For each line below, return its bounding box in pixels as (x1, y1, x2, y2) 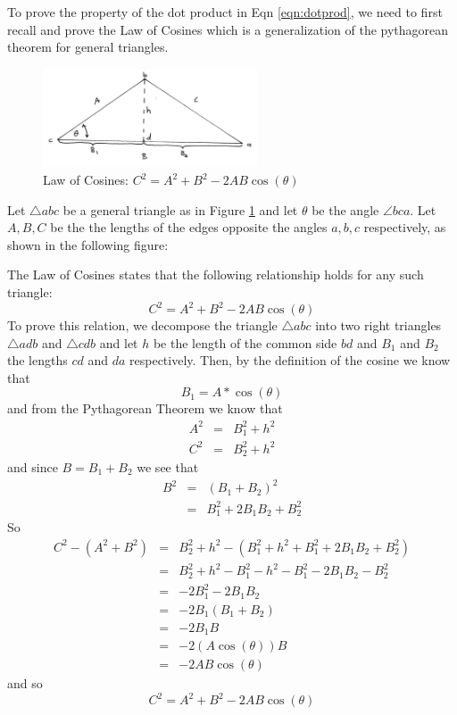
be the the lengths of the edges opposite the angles (50, 218, 328, 237)
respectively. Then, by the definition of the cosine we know (129, 351, 451, 370)
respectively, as (363, 218, 446, 237)
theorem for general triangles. (7, 37, 169, 56)
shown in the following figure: (7, 235, 169, 254)
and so (7, 674, 43, 693)
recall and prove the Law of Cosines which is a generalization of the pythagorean (7, 20, 449, 38)
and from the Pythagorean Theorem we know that (7, 399, 283, 418)
